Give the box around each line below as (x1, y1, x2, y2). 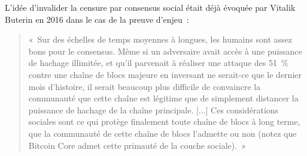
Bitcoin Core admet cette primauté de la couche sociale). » (28, 139, 246, 151)
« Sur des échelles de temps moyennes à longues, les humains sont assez (28, 33, 292, 46)
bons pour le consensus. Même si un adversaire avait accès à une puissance (28, 44, 302, 57)
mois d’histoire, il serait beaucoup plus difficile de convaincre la (28, 80, 261, 92)
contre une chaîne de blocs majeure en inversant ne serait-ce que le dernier (28, 68, 302, 80)
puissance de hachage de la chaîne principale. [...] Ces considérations (28, 103, 279, 116)
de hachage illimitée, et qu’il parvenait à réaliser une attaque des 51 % (28, 56, 288, 69)
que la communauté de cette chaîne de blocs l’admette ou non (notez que (28, 127, 297, 139)
